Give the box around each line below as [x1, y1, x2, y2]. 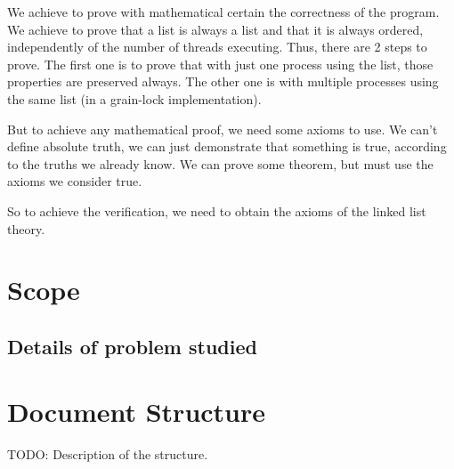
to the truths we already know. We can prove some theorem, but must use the [7, 154, 434, 173]
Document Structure [7, 393, 266, 430]
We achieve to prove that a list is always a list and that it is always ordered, [7, 20, 424, 38]
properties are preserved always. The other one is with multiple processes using [7, 72, 439, 91]
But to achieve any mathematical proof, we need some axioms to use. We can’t [7, 119, 438, 138]
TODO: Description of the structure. [7, 445, 208, 464]
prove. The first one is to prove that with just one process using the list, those [7, 54, 434, 73]
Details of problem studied [7, 332, 257, 360]
